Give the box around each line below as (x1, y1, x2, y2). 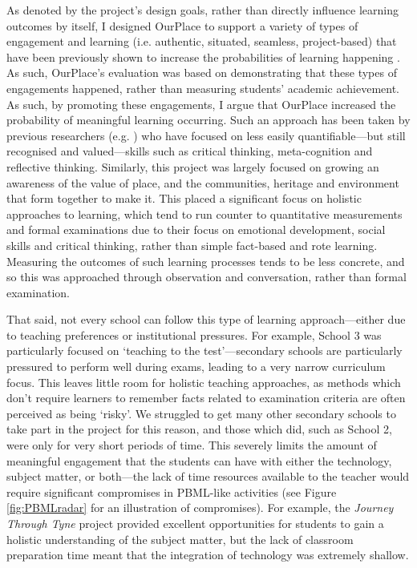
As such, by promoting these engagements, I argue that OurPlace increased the (6, 95, 396, 112)
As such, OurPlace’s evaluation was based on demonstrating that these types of (6, 64, 397, 81)
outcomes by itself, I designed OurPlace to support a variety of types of (6, 17, 358, 34)
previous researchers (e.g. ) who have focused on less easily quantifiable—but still (6, 127, 406, 143)
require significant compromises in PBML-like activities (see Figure (6, 483, 337, 500)
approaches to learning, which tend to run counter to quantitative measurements (6, 205, 403, 222)
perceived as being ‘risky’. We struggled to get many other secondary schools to (6, 405, 396, 421)
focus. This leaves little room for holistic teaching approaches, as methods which (6, 373, 401, 390)
